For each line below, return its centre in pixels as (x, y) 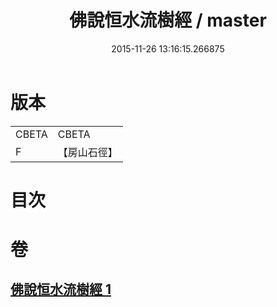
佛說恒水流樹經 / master (168, 20)
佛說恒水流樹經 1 (61, 289)
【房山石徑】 (87, 152)
